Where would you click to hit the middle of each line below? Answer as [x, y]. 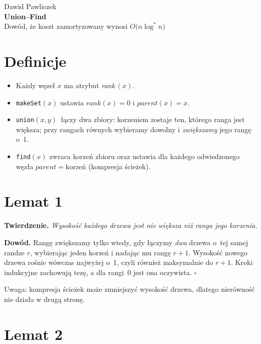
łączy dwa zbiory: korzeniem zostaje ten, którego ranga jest [153, 119]
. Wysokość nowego [218, 252]
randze [14, 252]
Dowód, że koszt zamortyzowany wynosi [66, 26]
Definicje [35, 61]
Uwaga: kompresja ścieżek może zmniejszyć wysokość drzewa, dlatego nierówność [129, 289]
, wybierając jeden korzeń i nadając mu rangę [100, 252]
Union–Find [25, 16]
